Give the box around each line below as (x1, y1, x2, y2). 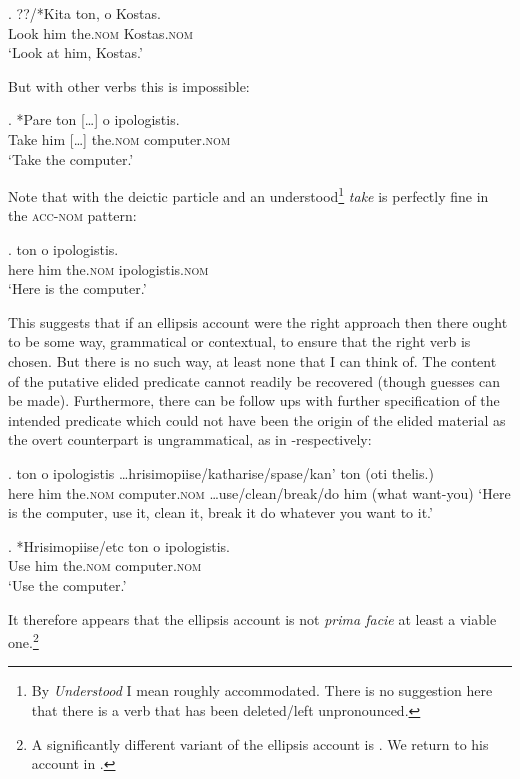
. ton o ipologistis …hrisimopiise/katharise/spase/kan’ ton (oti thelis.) (8, 462, 434, 483)
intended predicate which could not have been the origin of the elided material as (8, 409, 506, 430)
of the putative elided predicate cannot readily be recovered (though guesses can (8, 370, 500, 391)
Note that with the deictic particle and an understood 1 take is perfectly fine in (8, 183, 489, 206)
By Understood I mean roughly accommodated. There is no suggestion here (31, 680, 493, 701)
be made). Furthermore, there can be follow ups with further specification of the (8, 390, 500, 411)
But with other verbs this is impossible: (8, 75, 250, 96)
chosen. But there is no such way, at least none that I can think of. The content (8, 350, 497, 371)
